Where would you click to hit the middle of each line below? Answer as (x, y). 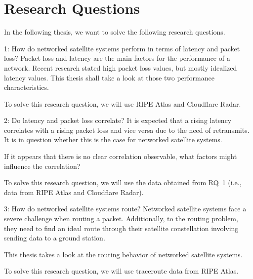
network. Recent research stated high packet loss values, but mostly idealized (121, 67)
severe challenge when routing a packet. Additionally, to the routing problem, (121, 219)
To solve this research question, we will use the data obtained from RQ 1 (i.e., (123, 182)
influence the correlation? (42, 166)
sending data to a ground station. (55, 238)
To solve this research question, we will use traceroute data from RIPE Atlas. (121, 271)
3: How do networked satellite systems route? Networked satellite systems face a (125, 209)
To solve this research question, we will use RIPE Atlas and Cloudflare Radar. (123, 103)
